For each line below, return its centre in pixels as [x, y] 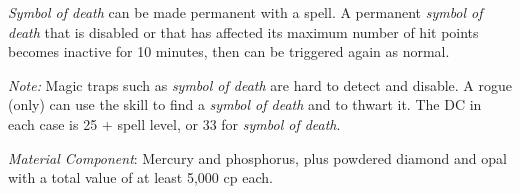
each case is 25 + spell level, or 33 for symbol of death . [174, 123]
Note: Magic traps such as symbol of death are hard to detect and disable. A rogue [260, 84]
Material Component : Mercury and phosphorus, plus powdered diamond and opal [257, 157]
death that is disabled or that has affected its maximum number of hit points [243, 31]
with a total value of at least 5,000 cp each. [140, 177]
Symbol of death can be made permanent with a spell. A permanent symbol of [245, 12]
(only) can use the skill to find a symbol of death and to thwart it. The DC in [245, 104]
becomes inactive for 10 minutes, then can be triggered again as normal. [229, 51]
